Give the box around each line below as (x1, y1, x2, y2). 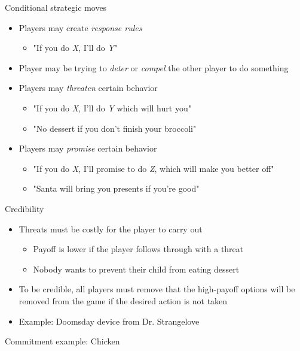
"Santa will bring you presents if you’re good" (33, 182, 200, 195)
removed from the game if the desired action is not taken (19, 294, 228, 307)
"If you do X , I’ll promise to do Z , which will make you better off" (33, 162, 274, 174)
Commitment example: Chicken (5, 335, 120, 347)
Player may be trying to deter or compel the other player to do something (19, 61, 289, 74)
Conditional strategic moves (5, 1, 107, 13)
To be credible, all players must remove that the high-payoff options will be (19, 283, 295, 295)
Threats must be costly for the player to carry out (19, 222, 203, 235)
